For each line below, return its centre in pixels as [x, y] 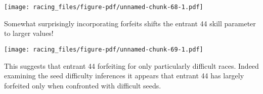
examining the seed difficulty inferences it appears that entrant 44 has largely [124, 76]
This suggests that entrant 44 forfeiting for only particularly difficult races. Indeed [131, 65]
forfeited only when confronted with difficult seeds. [83, 85]
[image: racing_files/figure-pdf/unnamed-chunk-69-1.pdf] [104, 49]
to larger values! [29, 33]
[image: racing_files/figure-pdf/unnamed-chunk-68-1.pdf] [104, 7]
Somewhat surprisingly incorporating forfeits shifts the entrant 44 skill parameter [130, 23]
